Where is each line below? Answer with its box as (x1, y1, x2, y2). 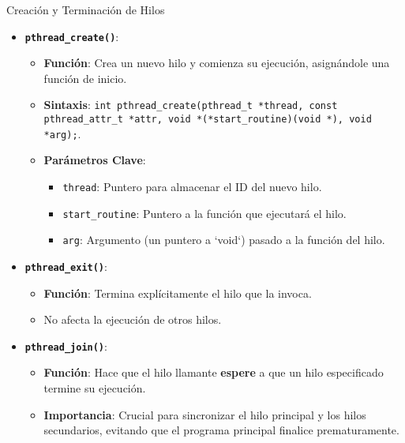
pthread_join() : (24, 337, 107, 354)
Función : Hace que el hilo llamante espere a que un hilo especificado (43, 364, 384, 381)
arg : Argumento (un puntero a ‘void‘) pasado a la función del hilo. (62, 231, 385, 248)
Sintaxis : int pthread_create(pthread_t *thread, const (43, 96, 338, 113)
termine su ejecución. (43, 380, 146, 396)
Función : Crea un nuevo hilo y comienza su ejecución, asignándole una (43, 54, 390, 71)
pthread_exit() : (24, 257, 107, 274)
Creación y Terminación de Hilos (6, 2, 165, 17)
